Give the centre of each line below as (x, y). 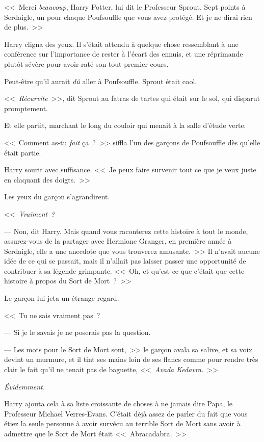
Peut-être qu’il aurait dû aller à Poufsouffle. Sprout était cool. (101, 81)
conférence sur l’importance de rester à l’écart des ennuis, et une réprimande (124, 54)
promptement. (26, 108)
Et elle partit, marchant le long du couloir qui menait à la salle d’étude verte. (125, 125)
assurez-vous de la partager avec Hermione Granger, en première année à (118, 241)
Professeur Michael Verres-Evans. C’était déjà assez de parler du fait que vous (126, 413)
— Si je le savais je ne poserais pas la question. (77, 332)
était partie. (23, 152)
